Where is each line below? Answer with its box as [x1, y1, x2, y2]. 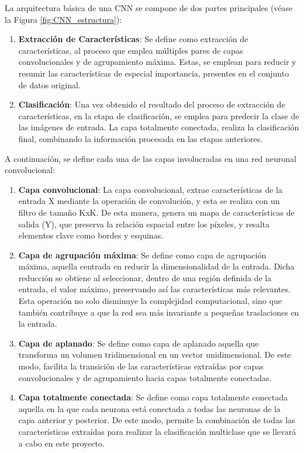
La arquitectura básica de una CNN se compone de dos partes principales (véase [5, 2, 293, 13]
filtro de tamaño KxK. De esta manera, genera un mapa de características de [18, 206, 295, 218]
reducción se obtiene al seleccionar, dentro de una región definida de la [18, 271, 272, 283]
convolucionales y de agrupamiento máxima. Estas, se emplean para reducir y [18, 56, 296, 68]
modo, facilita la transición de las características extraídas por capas [18, 360, 264, 372]
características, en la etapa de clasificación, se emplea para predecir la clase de [18, 109, 299, 122]
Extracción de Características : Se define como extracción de [18, 33, 248, 45]
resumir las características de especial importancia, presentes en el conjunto [18, 67, 289, 79]
